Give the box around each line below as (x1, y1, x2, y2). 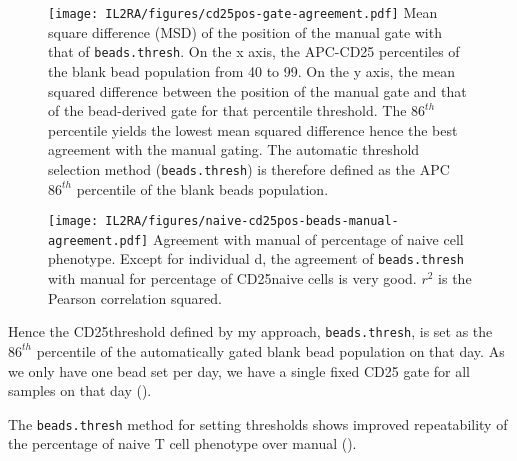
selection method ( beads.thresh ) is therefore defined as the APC (48, 158, 450, 179)
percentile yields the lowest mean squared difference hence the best (48, 119, 458, 140)
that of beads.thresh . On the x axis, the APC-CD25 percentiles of (48, 41, 460, 62)
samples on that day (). (8, 380, 152, 401)
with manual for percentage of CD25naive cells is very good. (48, 268, 417, 289)
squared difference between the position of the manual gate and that (48, 80, 467, 101)
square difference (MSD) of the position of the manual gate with (48, 21, 442, 42)
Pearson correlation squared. (48, 287, 222, 308)
